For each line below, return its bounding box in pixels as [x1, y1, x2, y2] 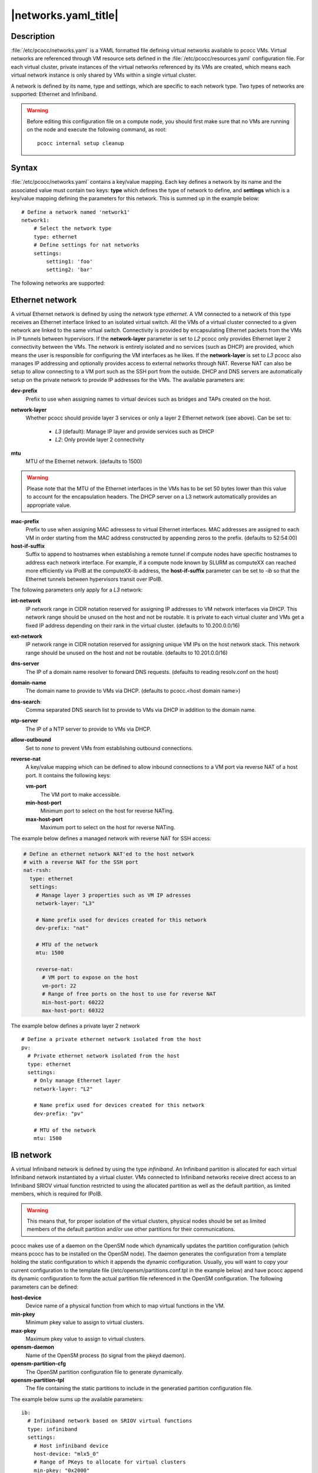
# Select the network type [33, 225, 112, 232]
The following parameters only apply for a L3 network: [11, 586, 143, 593]
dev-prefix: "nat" [35, 925, 89, 932]
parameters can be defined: [11, 1283, 79, 1290]
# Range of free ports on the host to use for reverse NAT [42, 990, 216, 998]
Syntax [11, 163, 38, 173]
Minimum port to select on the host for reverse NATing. [40, 807, 174, 814]
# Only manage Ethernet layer [33, 1077, 121, 1084]
